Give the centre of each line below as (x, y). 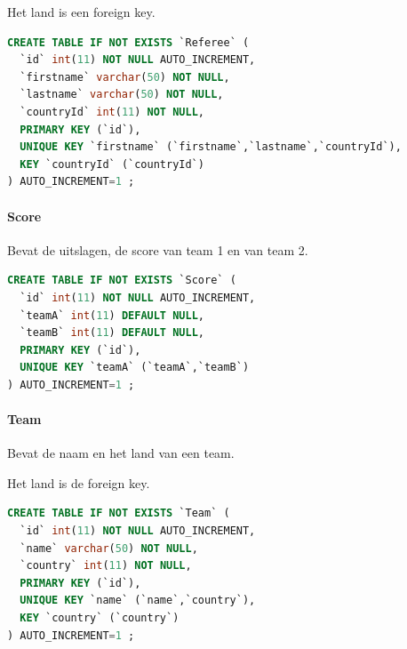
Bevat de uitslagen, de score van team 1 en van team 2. (158, 249)
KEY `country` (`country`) (100, 618)
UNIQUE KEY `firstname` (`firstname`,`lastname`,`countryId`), (211, 147)
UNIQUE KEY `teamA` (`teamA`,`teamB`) (135, 368)
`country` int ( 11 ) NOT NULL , (106, 566)
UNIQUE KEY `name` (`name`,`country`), (138, 601)
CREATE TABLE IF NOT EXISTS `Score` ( (122, 280)
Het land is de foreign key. (79, 482)
